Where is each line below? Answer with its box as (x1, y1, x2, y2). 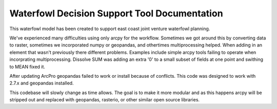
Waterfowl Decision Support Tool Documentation (9, 8, 223, 19)
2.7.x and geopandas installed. (9, 80, 74, 86)
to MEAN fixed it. (9, 63, 46, 70)
